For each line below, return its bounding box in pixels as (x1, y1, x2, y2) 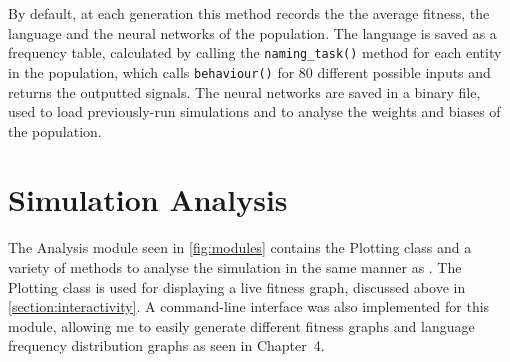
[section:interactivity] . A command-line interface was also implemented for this (8, 296, 490, 317)
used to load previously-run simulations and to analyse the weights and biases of (8, 101, 501, 122)
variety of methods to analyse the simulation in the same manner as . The (8, 257, 462, 277)
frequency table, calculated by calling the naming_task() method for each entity (8, 42, 502, 63)
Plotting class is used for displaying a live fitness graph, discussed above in (8, 276, 466, 297)
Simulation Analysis (8, 179, 288, 220)
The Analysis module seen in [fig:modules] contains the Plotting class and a (8, 237, 472, 258)
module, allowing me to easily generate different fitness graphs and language (8, 315, 475, 336)
